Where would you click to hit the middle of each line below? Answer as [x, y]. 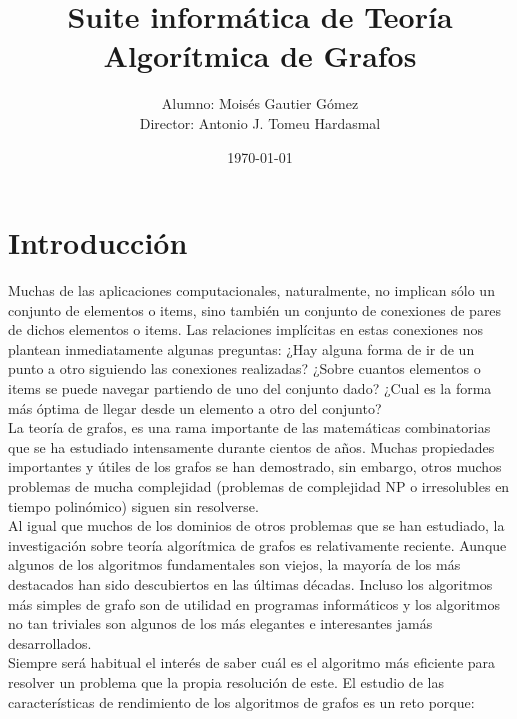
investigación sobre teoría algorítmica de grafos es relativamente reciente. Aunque [257, 544]
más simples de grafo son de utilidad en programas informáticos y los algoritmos [254, 603]
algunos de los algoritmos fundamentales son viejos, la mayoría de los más [234, 564]
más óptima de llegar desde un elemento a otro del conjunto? [195, 407]
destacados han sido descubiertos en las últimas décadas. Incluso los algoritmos [250, 583]
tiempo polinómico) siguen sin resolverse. [133, 505]
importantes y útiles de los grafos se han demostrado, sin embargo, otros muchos [255, 466]
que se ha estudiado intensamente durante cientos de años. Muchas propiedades [251, 446]
